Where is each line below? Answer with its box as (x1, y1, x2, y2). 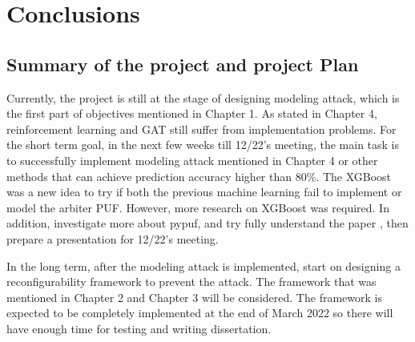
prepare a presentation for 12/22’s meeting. (6, 230, 219, 247)
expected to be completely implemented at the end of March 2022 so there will (6, 304, 393, 321)
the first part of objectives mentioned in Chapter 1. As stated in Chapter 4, (6, 105, 377, 122)
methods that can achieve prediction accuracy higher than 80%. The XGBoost (6, 167, 392, 184)
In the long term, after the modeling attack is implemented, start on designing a (6, 257, 401, 274)
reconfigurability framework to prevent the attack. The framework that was (6, 273, 377, 290)
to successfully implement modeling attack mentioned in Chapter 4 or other (6, 151, 378, 168)
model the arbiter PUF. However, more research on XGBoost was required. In (6, 199, 389, 215)
